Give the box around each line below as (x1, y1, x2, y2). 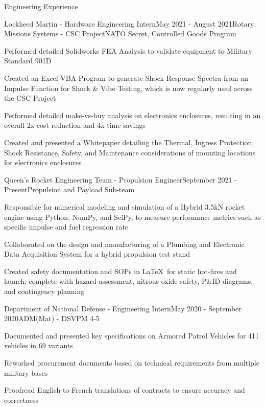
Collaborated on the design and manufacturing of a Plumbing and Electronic (4, 238, 245, 249)
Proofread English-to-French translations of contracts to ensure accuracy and (4, 385, 245, 395)
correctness (4, 394, 39, 405)
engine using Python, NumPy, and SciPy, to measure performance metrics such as (4, 211, 261, 222)
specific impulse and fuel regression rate (4, 221, 129, 232)
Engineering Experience (4, 1, 78, 11)
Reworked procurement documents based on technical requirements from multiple (4, 357, 259, 368)
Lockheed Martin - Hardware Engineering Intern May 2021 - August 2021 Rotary (4, 18, 254, 29)
